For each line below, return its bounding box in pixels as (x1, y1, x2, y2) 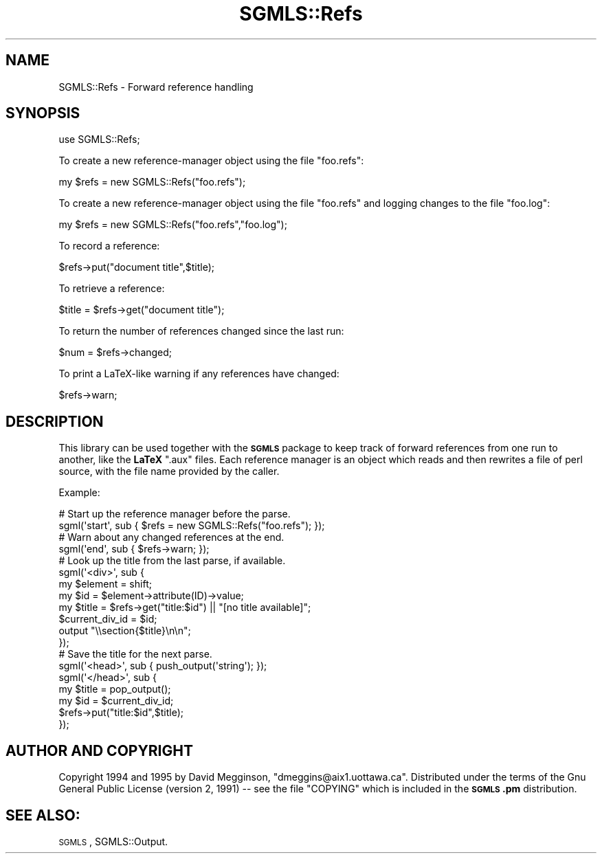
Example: (58, 487, 100, 499)
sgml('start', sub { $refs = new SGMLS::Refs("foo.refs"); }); (58, 520, 325, 532)
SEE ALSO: (5, 806, 80, 824)
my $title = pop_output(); (58, 683, 171, 695)
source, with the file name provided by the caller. (58, 465, 280, 478)
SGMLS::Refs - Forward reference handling (58, 80, 254, 93)
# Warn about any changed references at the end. (58, 531, 285, 544)
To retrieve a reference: (58, 282, 165, 295)
